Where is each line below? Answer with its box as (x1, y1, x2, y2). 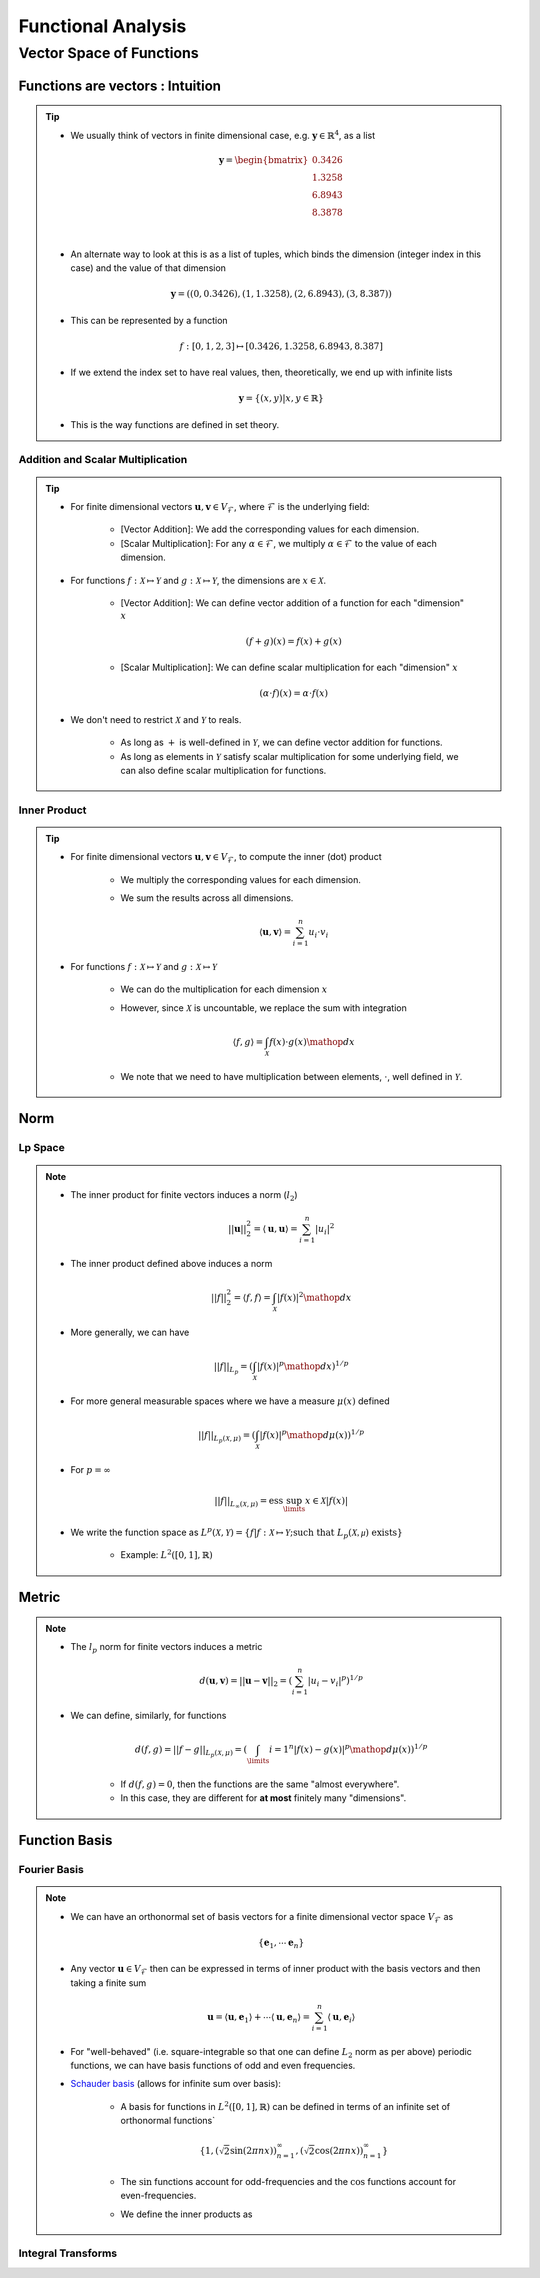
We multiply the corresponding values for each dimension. (120, 873, 362, 885)
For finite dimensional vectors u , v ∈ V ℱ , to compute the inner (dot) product (70, 851, 382, 865)
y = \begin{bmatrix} (218, 154, 309, 165)
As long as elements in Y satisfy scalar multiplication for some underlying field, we (120, 750, 459, 762)
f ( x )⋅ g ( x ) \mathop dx (268, 1036, 355, 1047)
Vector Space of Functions (18, 44, 199, 62)
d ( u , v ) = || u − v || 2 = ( (199, 1675, 293, 1689)
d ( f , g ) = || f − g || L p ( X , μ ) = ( (135, 1744, 248, 1759)
